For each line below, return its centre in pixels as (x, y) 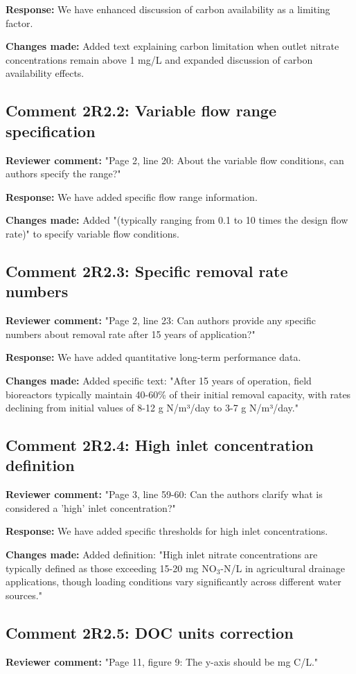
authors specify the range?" (63, 174)
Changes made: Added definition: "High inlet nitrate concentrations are (162, 555)
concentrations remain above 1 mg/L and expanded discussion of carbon (159, 59)
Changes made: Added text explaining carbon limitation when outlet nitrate (172, 46)
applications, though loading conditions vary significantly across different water (173, 582)
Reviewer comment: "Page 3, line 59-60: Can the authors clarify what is (164, 494)
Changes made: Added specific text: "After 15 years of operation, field (159, 380)
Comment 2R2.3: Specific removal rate (147, 271)
